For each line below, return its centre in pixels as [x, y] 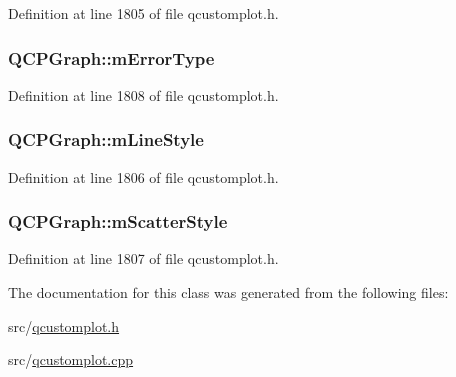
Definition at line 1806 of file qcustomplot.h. [143, 176]
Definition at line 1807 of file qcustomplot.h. [143, 258]
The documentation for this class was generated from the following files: [228, 292]
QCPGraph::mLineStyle [106, 139]
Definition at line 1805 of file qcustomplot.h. [143, 13]
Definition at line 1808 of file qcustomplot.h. [143, 94]
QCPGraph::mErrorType [111, 57]
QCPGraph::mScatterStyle [118, 221]
